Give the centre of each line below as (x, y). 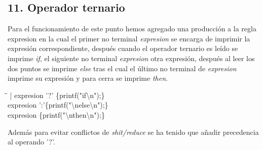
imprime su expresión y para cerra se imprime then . (88, 78)
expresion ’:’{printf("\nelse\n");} (58, 105)
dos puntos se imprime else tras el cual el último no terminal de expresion (122, 68)
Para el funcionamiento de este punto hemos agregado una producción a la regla (132, 29)
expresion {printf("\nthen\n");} (56, 114)
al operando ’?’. (31, 142)
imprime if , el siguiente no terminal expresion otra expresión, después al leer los (131, 58)
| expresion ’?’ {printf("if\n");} (57, 95)
